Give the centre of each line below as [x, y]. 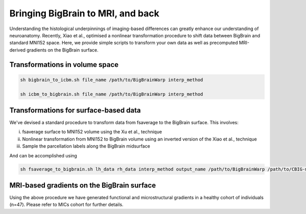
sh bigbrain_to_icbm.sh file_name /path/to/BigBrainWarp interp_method [112, 80]
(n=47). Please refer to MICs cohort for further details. [66, 205]
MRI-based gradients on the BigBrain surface [83, 185]
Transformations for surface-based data [75, 110]
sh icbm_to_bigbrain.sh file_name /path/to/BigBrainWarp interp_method [112, 94]
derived [17, 50]
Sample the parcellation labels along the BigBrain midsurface [86, 146]
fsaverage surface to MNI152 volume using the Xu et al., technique [92, 132]
